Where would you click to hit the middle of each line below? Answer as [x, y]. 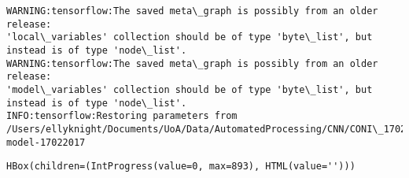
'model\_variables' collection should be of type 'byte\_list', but [190, 89]
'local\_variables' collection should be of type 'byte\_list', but [190, 37]
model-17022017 [46, 142]
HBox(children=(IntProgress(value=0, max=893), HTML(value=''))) [181, 167]
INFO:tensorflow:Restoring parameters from [122, 116]
